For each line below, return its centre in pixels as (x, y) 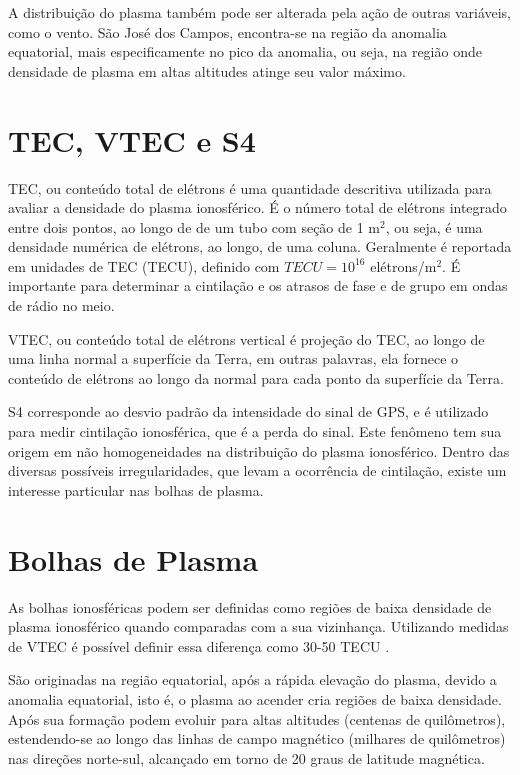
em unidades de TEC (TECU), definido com (144, 265)
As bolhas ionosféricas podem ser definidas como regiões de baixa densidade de (250, 606)
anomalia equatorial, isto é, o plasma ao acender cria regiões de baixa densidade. (255, 698)
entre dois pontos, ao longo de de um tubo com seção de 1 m (194, 226)
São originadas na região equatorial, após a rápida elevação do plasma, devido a (252, 679)
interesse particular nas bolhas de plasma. (136, 489)
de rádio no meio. (61, 305)
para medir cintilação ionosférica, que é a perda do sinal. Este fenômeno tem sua (255, 431)
